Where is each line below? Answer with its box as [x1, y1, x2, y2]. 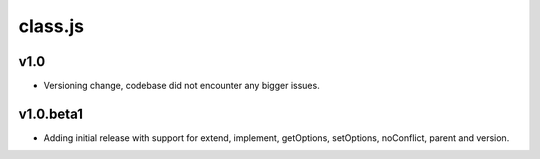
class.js [18, 15, 85, 37]
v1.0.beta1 [18, 105, 84, 122]
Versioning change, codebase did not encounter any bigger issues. [43, 80, 320, 92]
